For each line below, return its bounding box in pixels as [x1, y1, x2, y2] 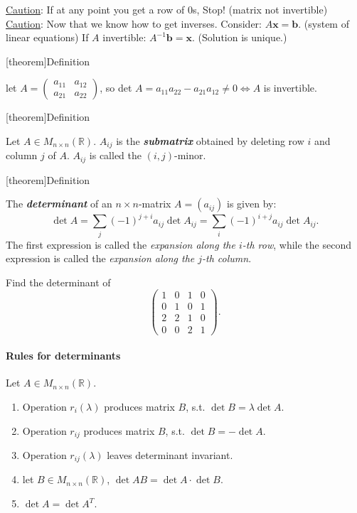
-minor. [174, 148, 206, 163]
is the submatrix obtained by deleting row [116, 133, 304, 148]
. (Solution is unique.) [191, 30, 287, 45]
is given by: [227, 196, 277, 211]
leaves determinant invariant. [107, 448, 233, 462]
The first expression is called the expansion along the [6, 237, 235, 252]
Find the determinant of [6, 274, 111, 289]
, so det [100, 80, 132, 95]
